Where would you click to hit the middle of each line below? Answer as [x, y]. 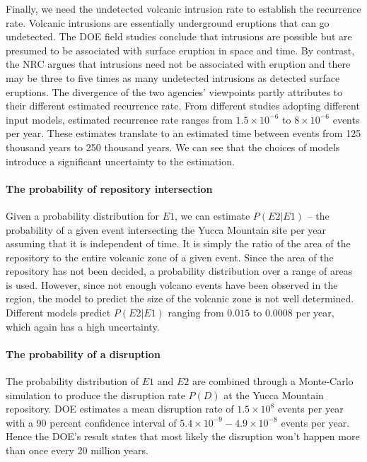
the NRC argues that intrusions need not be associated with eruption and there [178, 64]
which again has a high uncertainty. [83, 326]
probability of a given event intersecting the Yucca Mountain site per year [166, 229]
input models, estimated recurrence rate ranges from [119, 119]
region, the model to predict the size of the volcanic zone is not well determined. [180, 298]
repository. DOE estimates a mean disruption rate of [120, 409]
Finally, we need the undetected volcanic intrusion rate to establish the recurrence [183, 8]
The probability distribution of [72, 381]
